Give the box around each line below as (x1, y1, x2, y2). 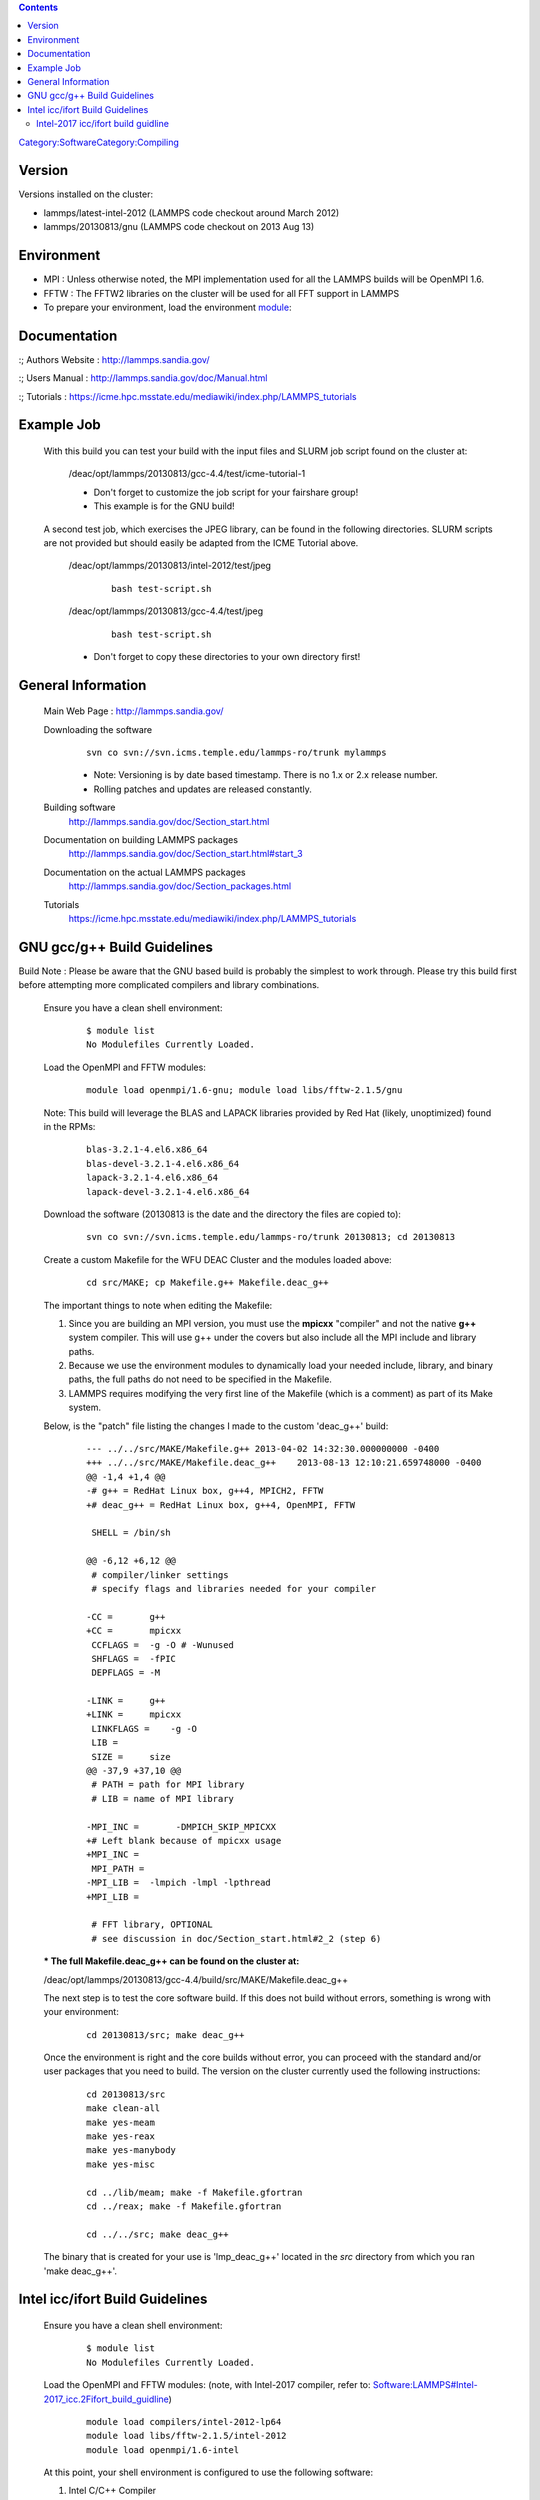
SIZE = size (91, 1751, 171, 1762)
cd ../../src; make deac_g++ (86, 2228, 229, 2240)
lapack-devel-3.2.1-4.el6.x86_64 (86, 1186, 250, 1197)
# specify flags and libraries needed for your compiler (91, 1583, 377, 1594)
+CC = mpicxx (86, 1625, 182, 1637)
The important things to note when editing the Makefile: (43, 1299, 273, 1311)
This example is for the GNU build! (93, 500, 235, 512)
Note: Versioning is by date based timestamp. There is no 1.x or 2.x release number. (93, 769, 439, 781)
